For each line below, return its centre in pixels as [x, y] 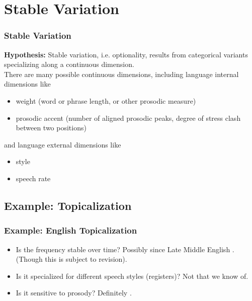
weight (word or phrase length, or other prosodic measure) [106, 100]
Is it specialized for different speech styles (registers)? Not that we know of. [132, 276]
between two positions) [51, 128]
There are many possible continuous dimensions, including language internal [121, 74]
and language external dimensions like [63, 144]
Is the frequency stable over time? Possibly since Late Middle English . [125, 249]
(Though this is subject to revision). [71, 259]
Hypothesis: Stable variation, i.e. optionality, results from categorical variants [126, 54]
